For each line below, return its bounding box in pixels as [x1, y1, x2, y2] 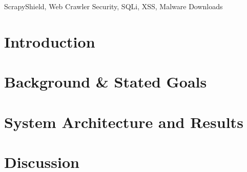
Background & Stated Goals [4, 71, 207, 92]
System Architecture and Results [4, 111, 243, 132]
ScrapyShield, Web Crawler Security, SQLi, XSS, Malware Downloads [4, 1, 223, 11]
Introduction [4, 31, 95, 52]
